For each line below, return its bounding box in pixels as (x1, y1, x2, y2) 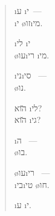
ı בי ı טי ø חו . (14, 178, 50, 190)
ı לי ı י (14, 37, 31, 49)
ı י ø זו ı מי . (14, 16, 43, 29)
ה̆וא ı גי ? (14, 113, 41, 126)
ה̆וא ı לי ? (14, 101, 42, 114)
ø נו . (14, 80, 26, 93)
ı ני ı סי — (14, 69, 47, 82)
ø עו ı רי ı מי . (14, 48, 50, 61)
